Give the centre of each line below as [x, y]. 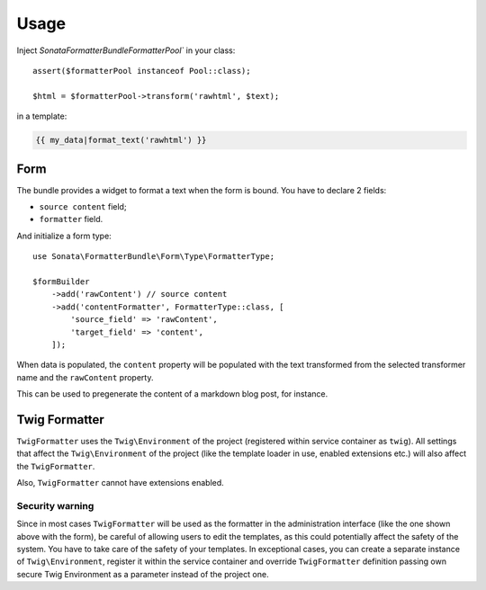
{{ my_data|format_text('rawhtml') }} [121, 140]
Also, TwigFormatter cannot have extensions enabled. [120, 483]
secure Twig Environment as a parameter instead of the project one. [143, 574]
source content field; [83, 206]
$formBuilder [61, 282]
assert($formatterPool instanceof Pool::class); [142, 71]
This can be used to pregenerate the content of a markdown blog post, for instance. [172, 394]
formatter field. [71, 219]
